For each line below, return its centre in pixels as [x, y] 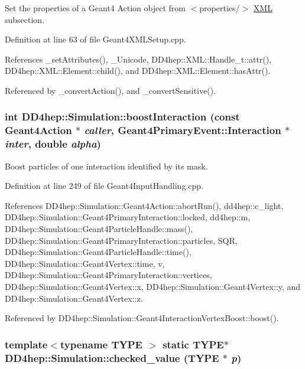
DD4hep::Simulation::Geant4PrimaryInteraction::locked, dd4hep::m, [128, 217]
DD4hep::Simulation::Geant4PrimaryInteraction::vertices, [108, 275]
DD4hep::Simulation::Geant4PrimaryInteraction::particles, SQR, [121, 240]
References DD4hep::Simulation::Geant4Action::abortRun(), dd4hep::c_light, [144, 205]
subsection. [25, 19]
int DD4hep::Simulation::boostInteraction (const [122, 117]
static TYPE [193, 344]
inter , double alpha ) [53, 144]
